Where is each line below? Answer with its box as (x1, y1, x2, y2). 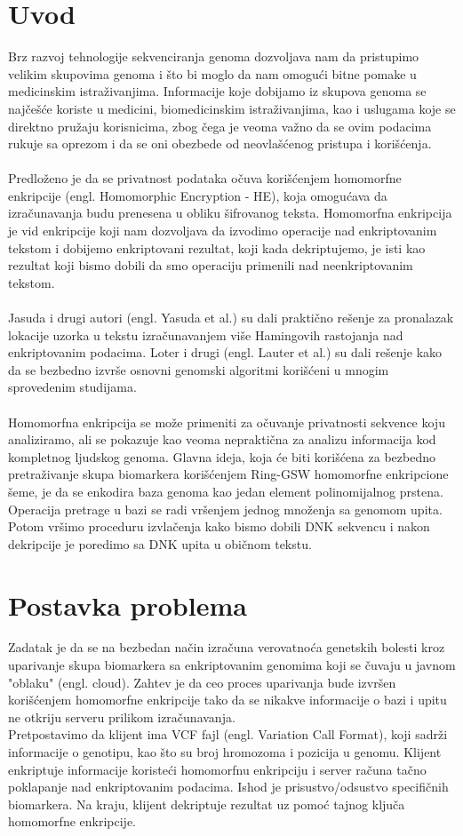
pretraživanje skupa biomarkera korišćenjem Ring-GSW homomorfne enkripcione (8, 465, 449, 483)
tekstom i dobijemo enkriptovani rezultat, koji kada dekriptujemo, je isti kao (8, 238, 426, 257)
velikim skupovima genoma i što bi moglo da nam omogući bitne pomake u (8, 64, 417, 83)
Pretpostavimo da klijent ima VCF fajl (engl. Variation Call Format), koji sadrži (8, 725, 448, 744)
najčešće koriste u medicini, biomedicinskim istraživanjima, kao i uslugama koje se (8, 99, 456, 117)
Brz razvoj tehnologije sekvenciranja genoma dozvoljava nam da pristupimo (8, 47, 419, 66)
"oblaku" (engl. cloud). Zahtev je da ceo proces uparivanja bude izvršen (8, 673, 396, 691)
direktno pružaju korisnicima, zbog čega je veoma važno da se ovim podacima (8, 116, 432, 135)
